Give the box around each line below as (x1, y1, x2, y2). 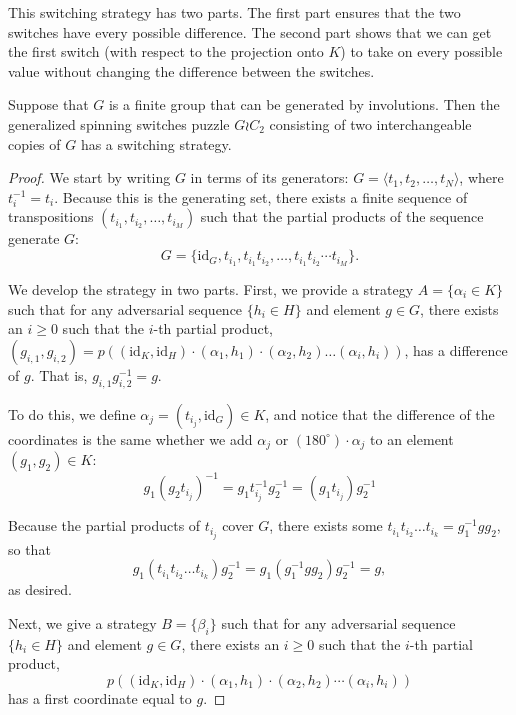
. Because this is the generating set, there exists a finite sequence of (54, 186, 468, 207)
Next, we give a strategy (8, 612, 157, 633)
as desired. (8, 579, 72, 600)
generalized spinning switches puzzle (8, 113, 230, 134)
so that (8, 538, 51, 559)
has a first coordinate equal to (8, 687, 192, 708)
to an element (370, 428, 454, 449)
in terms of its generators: (190, 167, 349, 188)
